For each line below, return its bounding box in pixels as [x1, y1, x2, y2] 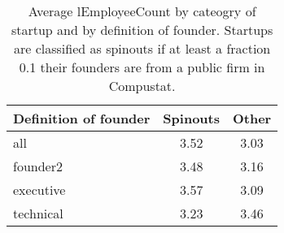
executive [13, 180, 66, 199]
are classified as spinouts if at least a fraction [13, 39, 271, 58]
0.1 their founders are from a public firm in [19, 58, 265, 76]
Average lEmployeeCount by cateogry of [28, 2, 256, 20]
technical [13, 204, 63, 222]
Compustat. [108, 76, 176, 95]
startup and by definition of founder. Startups [11, 20, 273, 39]
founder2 [13, 157, 63, 175]
